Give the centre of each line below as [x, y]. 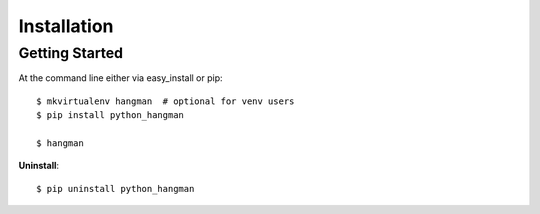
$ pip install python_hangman [110, 115]
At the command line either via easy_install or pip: [121, 78]
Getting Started [71, 53]
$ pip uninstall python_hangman [115, 188]
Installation [66, 26]
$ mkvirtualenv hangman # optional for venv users [165, 101]
